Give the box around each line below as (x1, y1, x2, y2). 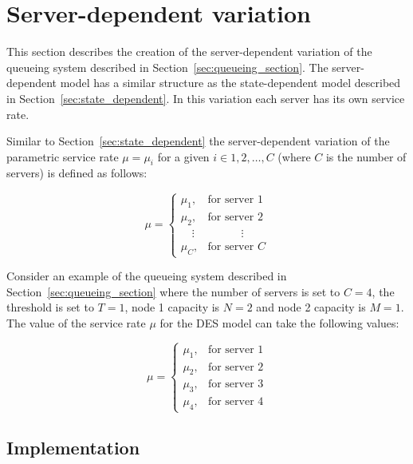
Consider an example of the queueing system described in (6, 268, 287, 284)
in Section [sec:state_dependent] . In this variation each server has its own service (6, 89, 405, 106)
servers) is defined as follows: (6, 165, 147, 181)
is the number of (325, 148, 407, 165)
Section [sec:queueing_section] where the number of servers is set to (6, 283, 340, 299)
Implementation (6, 434, 140, 459)
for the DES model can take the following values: (159, 314, 399, 331)
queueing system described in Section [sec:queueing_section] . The (6, 58, 328, 75)
